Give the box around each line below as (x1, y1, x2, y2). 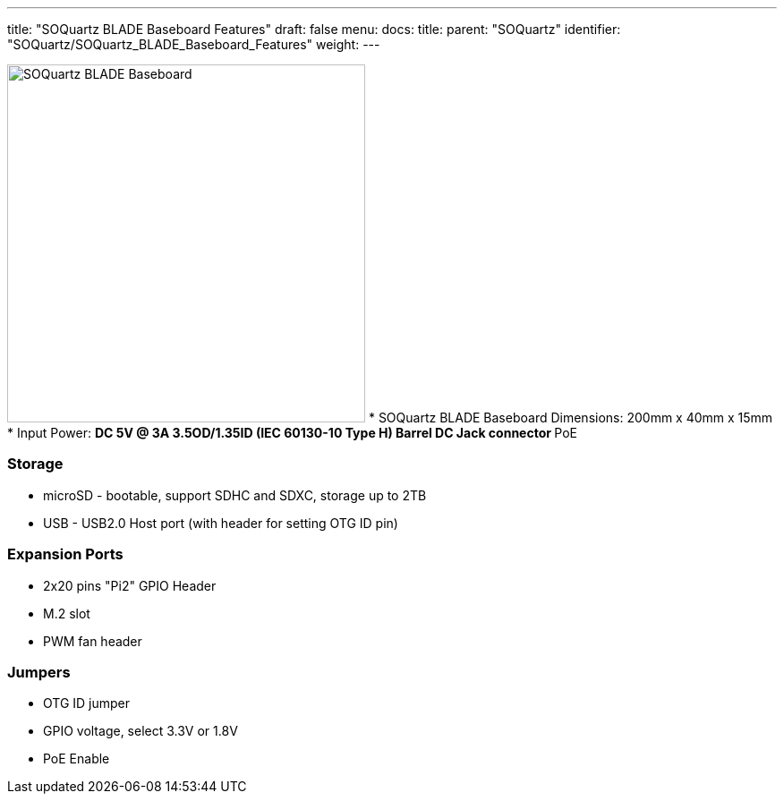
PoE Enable (43, 751, 110, 767)
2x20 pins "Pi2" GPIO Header (43, 577, 217, 593)
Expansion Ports (7, 545, 124, 564)
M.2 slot (43, 605, 90, 621)
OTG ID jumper (43, 695, 131, 712)
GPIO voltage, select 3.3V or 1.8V (43, 723, 238, 739)
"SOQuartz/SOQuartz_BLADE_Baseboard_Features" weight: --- (7, 37, 380, 52)
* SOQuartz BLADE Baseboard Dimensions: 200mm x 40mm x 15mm (368, 410, 773, 425)
